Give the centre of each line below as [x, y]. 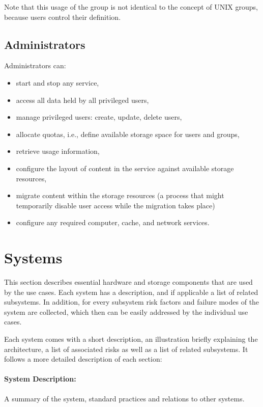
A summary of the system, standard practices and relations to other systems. [124, 398]
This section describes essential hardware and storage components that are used [128, 282]
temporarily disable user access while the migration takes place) [115, 205]
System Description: [40, 379]
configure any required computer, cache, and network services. [113, 222]
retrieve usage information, [58, 151]
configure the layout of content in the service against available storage [125, 168]
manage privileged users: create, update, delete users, [99, 117]
